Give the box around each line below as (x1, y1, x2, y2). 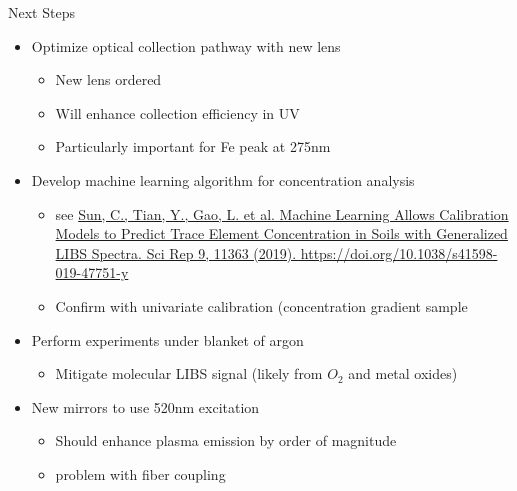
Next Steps (8, 2, 75, 22)
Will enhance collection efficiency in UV (55, 102, 300, 123)
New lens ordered (55, 69, 162, 90)
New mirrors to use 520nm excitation (31, 396, 260, 417)
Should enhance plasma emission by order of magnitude (55, 430, 397, 451)
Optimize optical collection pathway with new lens (31, 35, 341, 56)
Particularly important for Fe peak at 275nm (55, 136, 331, 157)
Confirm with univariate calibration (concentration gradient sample (55, 295, 468, 316)
